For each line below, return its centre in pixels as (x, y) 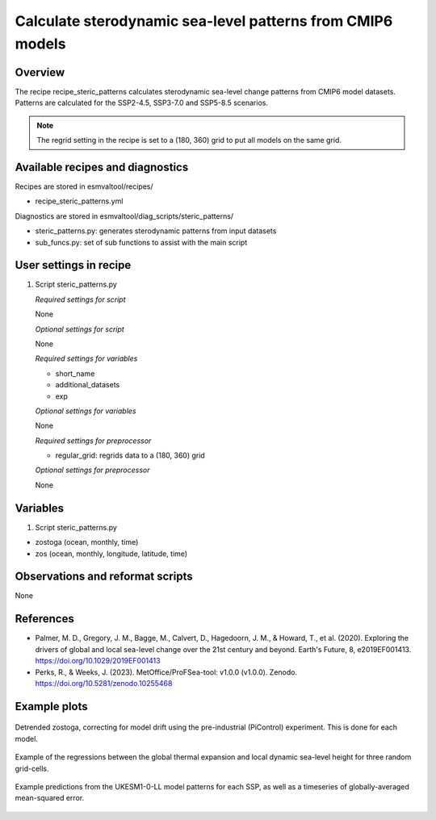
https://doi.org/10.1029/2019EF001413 (98, 661)
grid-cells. (32, 768)
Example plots (51, 706)
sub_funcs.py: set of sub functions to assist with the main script (141, 242)
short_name (75, 373)
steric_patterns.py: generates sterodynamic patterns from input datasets (156, 231)
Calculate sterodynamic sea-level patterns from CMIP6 (204, 21)
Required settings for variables (86, 358)
